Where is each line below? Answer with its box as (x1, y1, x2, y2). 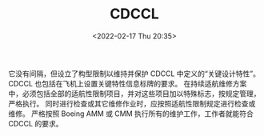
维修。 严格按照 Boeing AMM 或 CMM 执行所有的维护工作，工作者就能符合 (8, 109, 254, 118)
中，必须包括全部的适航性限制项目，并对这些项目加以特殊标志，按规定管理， (8, 89, 261, 98)
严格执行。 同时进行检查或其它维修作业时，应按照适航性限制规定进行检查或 (8, 98, 256, 108)
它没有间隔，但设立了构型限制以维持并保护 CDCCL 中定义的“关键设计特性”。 (8, 69, 260, 78)
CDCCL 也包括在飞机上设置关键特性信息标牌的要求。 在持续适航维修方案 (8, 78, 247, 88)
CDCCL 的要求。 (8, 118, 63, 128)
